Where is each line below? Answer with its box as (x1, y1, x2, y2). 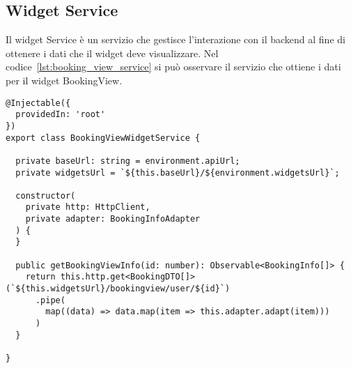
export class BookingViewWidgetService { (6, 132, 201, 143)
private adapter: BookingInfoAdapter (25, 214, 201, 224)
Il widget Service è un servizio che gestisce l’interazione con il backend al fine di (6, 32, 345, 47)
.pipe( (35, 295, 65, 305)
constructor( (15, 190, 76, 201)
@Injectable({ (6, 98, 71, 108)
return (25, 272, 56, 282)
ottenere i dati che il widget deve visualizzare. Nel (6, 45, 219, 60)
